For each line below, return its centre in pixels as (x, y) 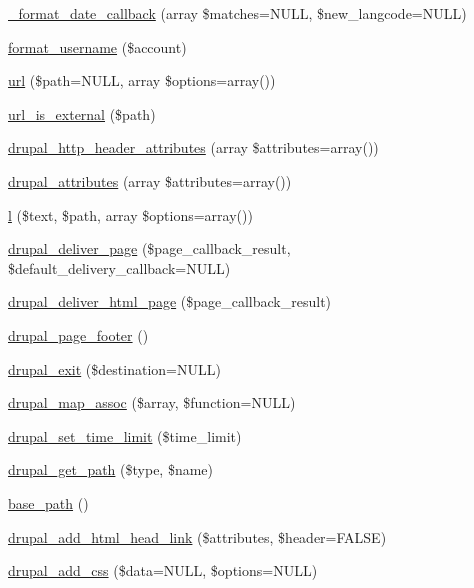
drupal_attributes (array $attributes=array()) (150, 180)
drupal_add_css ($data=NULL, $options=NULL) (163, 570)
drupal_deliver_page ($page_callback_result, (149, 248)
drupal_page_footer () (78, 334)
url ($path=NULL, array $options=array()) (142, 80)
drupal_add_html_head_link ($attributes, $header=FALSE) (197, 536)
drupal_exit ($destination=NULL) (114, 368)
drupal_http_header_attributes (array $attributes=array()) (193, 147)
